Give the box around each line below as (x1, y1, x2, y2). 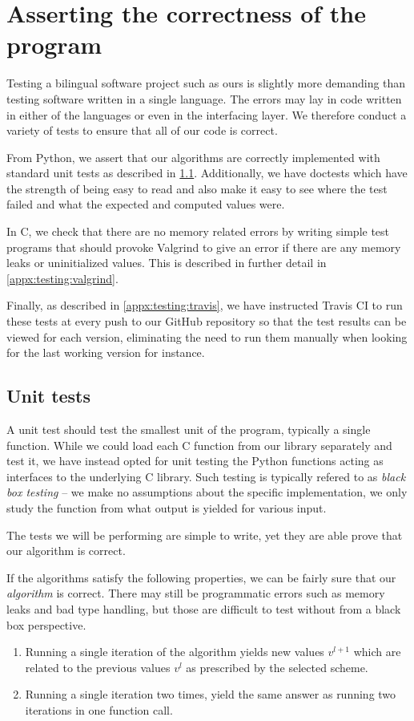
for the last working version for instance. (6, 344, 205, 361)
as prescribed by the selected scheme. (186, 658, 368, 675)
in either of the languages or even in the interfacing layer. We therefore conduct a (6, 106, 407, 123)
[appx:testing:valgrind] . (6, 269, 119, 286)
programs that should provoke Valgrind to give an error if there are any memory (6, 238, 401, 255)
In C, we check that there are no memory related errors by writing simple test (6, 223, 390, 240)
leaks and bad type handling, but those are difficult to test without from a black (6, 600, 401, 617)
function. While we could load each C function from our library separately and (6, 436, 392, 453)
